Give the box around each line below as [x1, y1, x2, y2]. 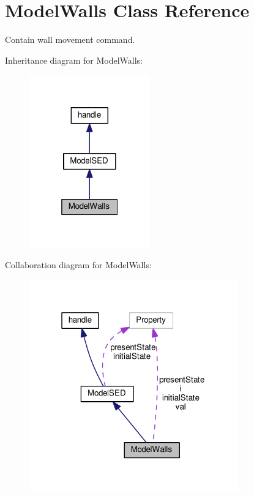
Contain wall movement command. [5, 33, 135, 46]
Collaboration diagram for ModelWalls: [5, 258, 152, 271]
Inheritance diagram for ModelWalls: [5, 53, 143, 66]
